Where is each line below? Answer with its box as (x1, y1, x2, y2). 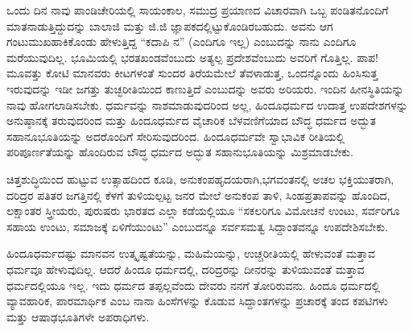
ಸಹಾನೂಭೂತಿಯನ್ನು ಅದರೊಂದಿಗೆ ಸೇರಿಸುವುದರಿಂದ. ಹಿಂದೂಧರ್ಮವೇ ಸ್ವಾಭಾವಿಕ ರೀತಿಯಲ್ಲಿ (6, 127, 345, 144)
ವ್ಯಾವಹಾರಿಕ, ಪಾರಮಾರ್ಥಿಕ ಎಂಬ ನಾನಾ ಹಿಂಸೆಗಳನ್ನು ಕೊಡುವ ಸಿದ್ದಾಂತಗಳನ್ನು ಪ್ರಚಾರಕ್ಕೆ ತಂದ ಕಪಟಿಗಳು (6, 292, 389, 309)
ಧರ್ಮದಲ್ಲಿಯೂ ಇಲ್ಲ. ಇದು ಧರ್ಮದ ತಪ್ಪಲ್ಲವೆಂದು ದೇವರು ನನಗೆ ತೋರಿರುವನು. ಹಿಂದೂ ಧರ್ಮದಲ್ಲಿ (6, 276, 381, 293)
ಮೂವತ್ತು (6, 64, 43, 81)
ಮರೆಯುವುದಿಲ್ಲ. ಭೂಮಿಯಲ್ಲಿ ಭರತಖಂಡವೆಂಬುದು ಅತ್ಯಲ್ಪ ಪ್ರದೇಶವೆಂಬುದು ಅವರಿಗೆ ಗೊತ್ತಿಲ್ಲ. (6, 48, 353, 65)
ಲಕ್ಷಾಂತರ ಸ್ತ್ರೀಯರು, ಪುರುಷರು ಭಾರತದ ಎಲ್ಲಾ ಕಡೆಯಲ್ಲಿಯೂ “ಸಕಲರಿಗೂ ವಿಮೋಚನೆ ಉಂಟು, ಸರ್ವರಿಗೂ (6, 202, 400, 219)
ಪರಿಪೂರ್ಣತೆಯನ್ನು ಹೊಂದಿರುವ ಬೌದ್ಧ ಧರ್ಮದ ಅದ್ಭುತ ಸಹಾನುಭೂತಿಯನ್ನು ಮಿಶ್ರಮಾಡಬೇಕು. (6, 143, 353, 160)
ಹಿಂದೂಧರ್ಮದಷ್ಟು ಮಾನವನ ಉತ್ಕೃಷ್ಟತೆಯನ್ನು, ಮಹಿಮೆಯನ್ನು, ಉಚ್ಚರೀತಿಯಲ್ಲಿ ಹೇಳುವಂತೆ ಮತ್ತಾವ (6, 245, 375, 262)
